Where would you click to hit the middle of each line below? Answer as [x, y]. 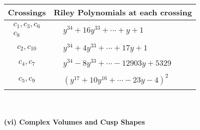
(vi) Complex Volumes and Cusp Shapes [75, 122]
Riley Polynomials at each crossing [123, 12]
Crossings [27, 12]
